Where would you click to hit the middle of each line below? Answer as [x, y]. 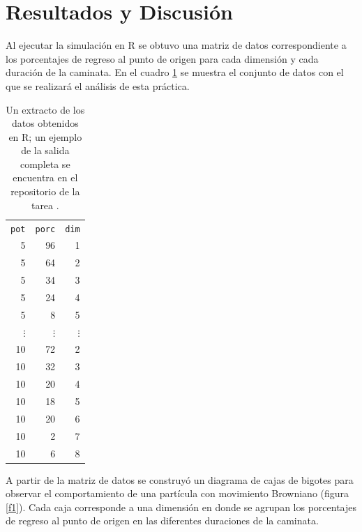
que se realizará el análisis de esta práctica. [98, 85]
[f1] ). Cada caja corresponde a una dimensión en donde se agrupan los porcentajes [181, 507]
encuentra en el [45, 177]
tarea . [45, 205]
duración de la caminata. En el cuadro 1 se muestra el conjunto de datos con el [175, 72]
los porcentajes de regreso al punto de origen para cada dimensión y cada [162, 58]
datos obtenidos [45, 123]
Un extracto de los [45, 109]
